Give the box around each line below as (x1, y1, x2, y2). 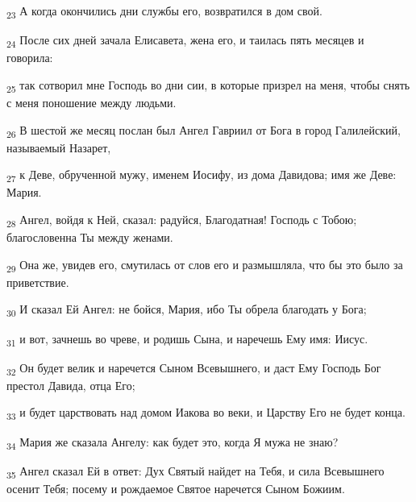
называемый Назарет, (6, 139, 111, 156)
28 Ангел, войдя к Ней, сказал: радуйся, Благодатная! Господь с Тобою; (6, 211, 357, 230)
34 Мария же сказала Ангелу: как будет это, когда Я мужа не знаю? (6, 433, 339, 452)
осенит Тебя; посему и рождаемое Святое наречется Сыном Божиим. (6, 479, 345, 496)
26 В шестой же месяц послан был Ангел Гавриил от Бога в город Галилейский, (6, 121, 401, 140)
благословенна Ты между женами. (6, 229, 173, 246)
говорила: (6, 49, 53, 66)
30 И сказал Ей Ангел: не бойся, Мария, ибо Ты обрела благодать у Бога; (6, 301, 367, 320)
